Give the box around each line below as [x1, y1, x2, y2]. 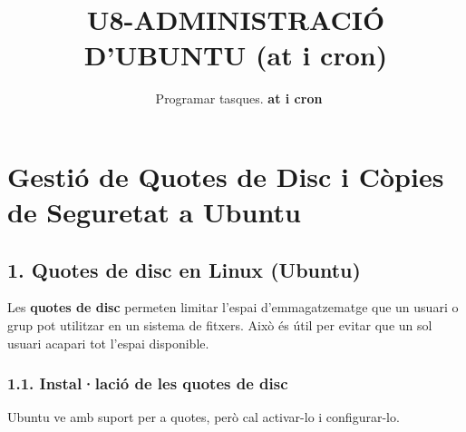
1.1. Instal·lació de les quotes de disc [7, 372, 288, 395]
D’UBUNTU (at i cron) [83, 36, 388, 74]
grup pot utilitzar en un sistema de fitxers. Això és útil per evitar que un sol [7, 316, 432, 335]
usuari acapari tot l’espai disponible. [7, 333, 209, 352]
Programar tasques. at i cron [155, 89, 323, 108]
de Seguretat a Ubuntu [7, 193, 301, 231]
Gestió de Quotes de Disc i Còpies [7, 157, 444, 194]
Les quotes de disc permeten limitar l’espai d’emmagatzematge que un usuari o [7, 298, 459, 317]
